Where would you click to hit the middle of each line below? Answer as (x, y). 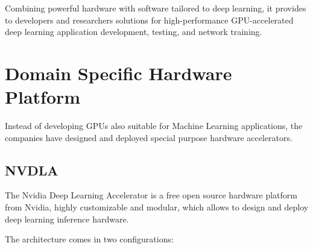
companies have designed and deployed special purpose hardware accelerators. (149, 137)
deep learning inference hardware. (67, 219)
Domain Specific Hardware (119, 73)
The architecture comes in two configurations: (89, 239)
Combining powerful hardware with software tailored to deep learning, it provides (156, 8)
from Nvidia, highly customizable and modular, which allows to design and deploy (157, 207)
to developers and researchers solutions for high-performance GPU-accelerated (149, 20)
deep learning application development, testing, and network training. (134, 32)
